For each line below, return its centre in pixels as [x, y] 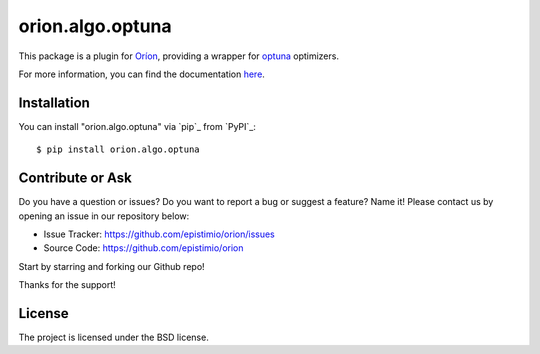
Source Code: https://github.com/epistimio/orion [143, 248]
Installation [54, 102]
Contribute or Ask [75, 178]
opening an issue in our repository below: [104, 216]
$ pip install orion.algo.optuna [118, 149]
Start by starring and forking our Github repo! [111, 266]
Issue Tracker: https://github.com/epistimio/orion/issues [159, 234]
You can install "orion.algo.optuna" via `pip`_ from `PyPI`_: [137, 126]
